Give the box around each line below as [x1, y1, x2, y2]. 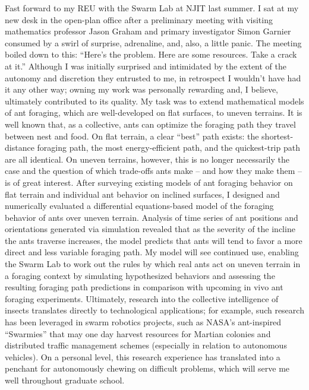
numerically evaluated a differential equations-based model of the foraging [5, 199, 274, 212]
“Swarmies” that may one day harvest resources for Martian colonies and [5, 327, 271, 340]
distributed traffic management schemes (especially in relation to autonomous [5, 339, 287, 351]
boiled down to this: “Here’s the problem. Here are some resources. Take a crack [5, 48, 297, 61]
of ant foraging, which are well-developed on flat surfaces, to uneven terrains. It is [5, 106, 302, 119]
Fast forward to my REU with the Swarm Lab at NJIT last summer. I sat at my [5, 2, 299, 14]
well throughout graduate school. [5, 374, 125, 386]
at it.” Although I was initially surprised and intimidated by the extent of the [5, 59, 287, 72]
